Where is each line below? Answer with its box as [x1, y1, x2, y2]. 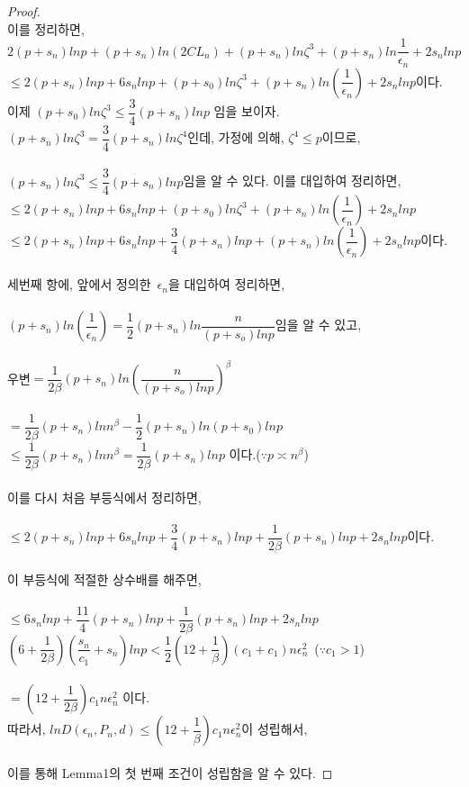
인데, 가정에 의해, [187, 128, 284, 147]
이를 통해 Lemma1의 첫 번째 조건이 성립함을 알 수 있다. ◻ [7, 763, 333, 782]
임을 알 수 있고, [275, 315, 362, 334]
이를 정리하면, [7, 19, 85, 38]
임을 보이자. [213, 102, 280, 121]
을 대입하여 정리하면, [167, 275, 285, 294]
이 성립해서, [241, 719, 308, 738]
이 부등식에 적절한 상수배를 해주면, [7, 569, 202, 588]
